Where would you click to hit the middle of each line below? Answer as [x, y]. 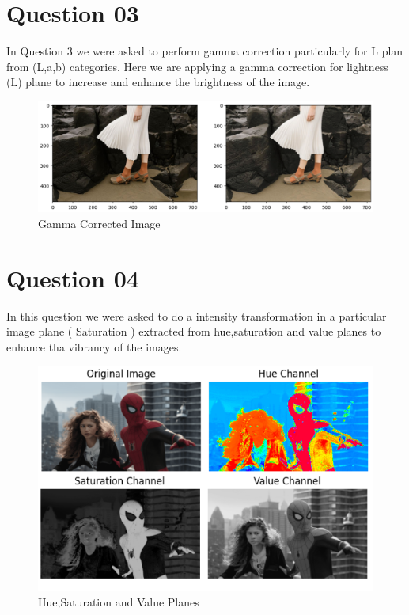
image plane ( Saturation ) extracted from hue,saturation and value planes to [194, 331]
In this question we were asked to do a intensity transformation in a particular [197, 315]
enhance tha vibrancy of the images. [94, 346]
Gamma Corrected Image [99, 223]
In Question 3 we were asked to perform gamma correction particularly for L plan [205, 51]
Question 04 [73, 277]
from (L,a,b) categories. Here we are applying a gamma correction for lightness [197, 66]
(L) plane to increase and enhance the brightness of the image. [158, 82]
